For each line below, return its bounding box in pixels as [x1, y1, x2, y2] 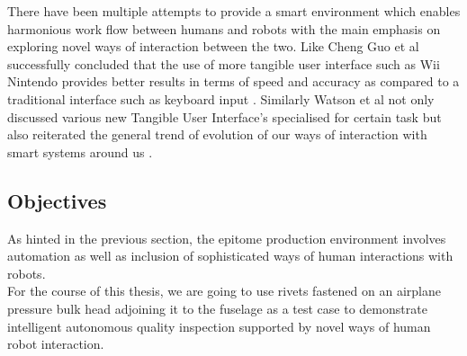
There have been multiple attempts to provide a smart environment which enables [7, 2, 461, 20]
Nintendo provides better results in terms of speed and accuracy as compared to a [7, 72, 460, 91]
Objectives [7, 186, 107, 214]
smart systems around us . [7, 142, 153, 161]
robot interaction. [7, 334, 104, 353]
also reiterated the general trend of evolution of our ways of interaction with [7, 125, 427, 144]
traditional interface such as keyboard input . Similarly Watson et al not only [7, 89, 435, 108]
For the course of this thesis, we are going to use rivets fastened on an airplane [7, 281, 441, 300]
